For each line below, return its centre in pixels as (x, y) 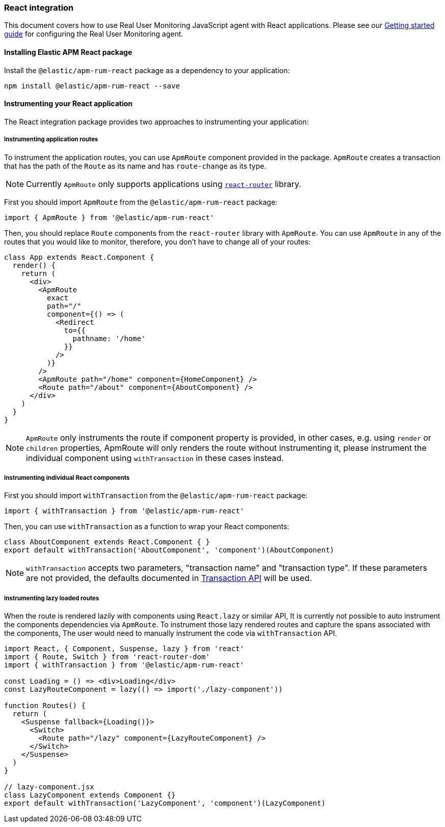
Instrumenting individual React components (67, 478)
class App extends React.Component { (79, 257)
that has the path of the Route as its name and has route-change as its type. (135, 166)
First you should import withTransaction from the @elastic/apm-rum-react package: (156, 496)
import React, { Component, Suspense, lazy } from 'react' (124, 649)
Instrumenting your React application (68, 104)
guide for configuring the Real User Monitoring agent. (94, 34)
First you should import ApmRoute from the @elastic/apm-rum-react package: (141, 202)
